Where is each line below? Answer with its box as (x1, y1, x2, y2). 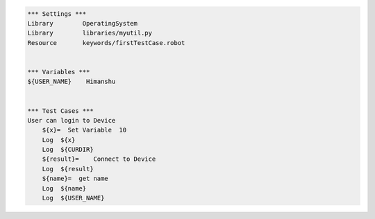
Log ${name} (42, 184, 87, 192)
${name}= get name (42, 175, 109, 183)
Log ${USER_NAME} (42, 194, 105, 202)
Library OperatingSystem (27, 19, 138, 27)
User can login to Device (27, 116, 116, 124)
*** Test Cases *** (27, 107, 94, 114)
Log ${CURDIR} (42, 146, 94, 154)
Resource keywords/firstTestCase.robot (27, 39, 185, 46)
